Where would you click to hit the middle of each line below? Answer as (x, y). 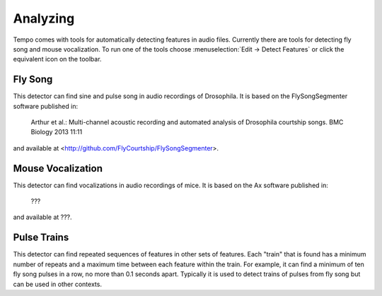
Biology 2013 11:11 (57, 132)
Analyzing (44, 18)
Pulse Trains (41, 238)
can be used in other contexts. (58, 284)
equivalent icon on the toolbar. (57, 59)
